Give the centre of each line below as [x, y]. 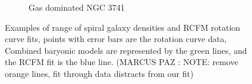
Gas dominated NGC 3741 [77, 7]
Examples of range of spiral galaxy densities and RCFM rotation [123, 27]
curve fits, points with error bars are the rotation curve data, [116, 39]
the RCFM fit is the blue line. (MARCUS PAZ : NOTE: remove [122, 62]
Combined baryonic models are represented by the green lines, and [126, 50]
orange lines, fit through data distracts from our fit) [99, 73]
